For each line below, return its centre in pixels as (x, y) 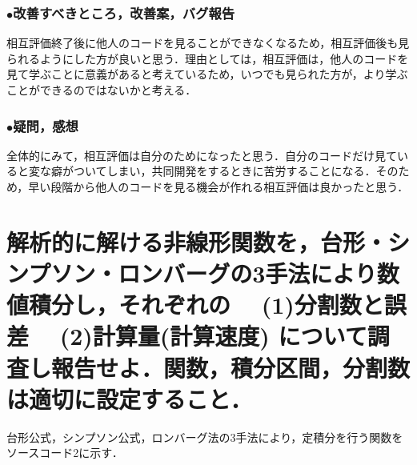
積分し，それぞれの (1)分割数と (206, 305)
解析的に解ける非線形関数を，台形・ (197, 241)
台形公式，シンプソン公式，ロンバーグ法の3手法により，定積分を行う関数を (205, 437)
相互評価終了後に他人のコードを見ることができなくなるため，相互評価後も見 (208, 43)
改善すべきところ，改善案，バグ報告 (124, 12)
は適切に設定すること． (130, 398)
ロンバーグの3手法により (247, 273)
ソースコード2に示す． (65, 453)
